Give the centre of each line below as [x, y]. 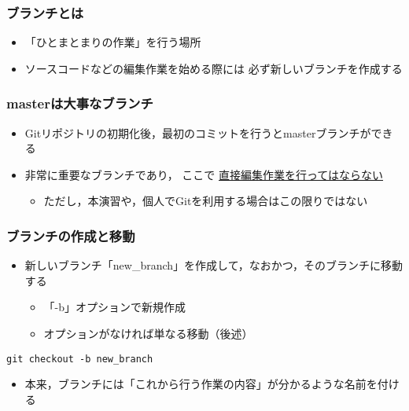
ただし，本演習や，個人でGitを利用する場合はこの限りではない [206, 201]
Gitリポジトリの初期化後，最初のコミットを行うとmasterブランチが [198, 132]
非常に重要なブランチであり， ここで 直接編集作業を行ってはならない [204, 174]
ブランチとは [45, 12]
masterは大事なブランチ [80, 103]
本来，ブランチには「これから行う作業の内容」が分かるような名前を [201, 384]
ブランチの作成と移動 [71, 235]
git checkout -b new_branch [80, 359]
